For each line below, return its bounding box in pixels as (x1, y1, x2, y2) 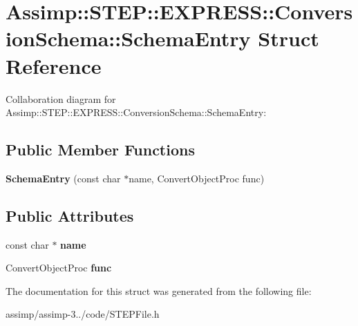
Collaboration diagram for (6, 91, 116, 106)
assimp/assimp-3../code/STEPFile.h (6, 307, 160, 321)
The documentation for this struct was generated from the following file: (6, 283, 312, 298)
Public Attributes (6, 204, 134, 226)
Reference (6, 51, 102, 79)
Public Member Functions (6, 139, 195, 160)
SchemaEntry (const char (6, 171, 121, 185)
